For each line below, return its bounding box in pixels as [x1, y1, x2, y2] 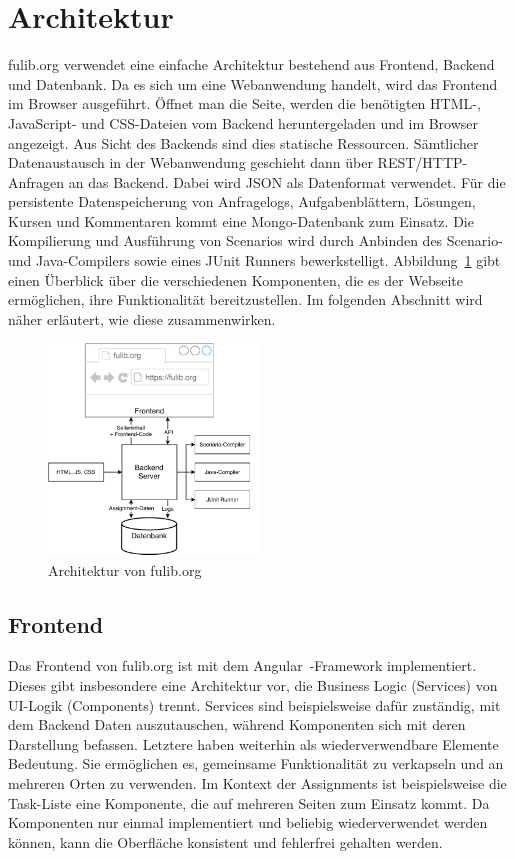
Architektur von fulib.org [48, 559, 202, 580]
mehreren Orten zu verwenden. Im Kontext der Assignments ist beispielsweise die [8, 773, 507, 793]
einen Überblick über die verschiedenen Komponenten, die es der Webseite [8, 269, 463, 290]
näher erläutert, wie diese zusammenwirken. [8, 308, 276, 329]
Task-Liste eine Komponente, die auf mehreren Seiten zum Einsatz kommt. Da [8, 792, 490, 813]
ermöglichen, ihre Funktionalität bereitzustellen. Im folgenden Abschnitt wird [8, 289, 483, 310]
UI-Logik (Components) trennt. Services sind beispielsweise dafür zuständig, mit [8, 694, 501, 715]
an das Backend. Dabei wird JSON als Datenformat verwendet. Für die [68, 171, 506, 192]
